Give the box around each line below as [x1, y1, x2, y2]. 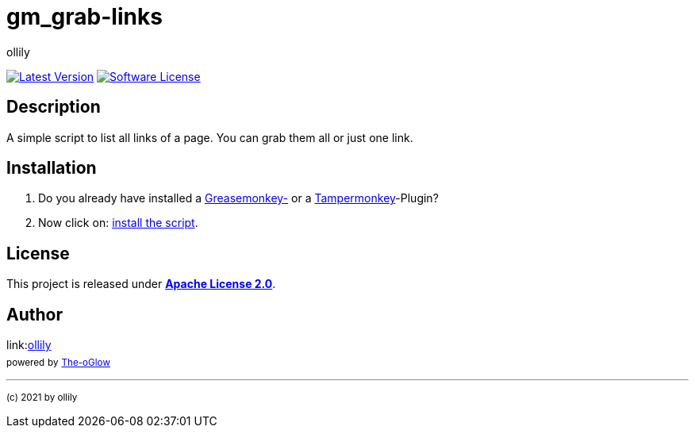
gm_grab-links [6, 3, 163, 30]
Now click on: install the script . [38, 216, 198, 230]
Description [6, 97, 101, 117]
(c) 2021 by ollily [6, 391, 78, 403]
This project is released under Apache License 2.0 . [6, 277, 276, 291]
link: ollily [6, 338, 52, 352]
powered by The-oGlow [6, 356, 110, 368]
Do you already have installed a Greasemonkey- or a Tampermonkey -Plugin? [38, 191, 439, 205]
